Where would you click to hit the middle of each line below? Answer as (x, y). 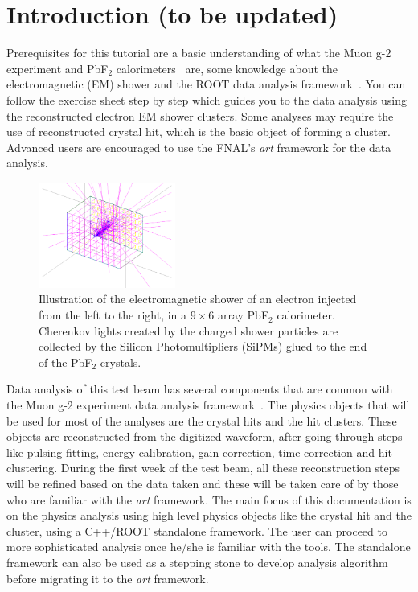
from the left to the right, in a (113, 315)
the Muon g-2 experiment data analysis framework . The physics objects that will (208, 405)
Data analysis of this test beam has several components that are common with (200, 389)
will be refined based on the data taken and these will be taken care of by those (203, 483)
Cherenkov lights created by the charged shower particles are (189, 330)
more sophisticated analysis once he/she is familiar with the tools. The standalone (209, 547)
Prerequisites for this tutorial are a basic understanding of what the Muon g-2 (199, 53)
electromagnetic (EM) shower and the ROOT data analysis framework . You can (206, 84)
